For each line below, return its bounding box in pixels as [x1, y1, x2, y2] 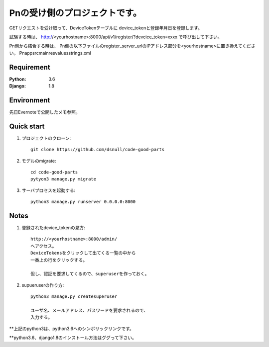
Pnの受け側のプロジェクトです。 [9, 7, 142, 18]
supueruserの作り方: [21, 282, 64, 288]
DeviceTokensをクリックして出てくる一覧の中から [30, 250, 136, 256]
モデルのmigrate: [21, 158, 57, 164]
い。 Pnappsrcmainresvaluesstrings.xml [9, 50, 92, 56]
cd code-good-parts [30, 170, 78, 175]
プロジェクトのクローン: [21, 135, 71, 141]
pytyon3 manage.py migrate [30, 176, 97, 182]
